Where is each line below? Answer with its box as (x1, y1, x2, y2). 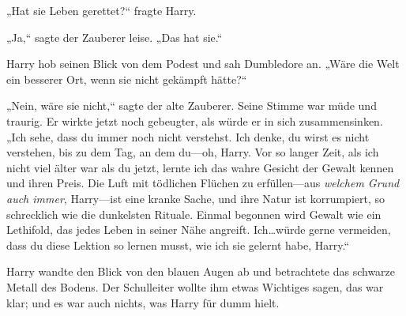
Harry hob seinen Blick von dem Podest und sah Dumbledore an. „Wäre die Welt (6, 55, 400, 72)
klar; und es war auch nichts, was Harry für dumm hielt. (6, 294, 280, 310)
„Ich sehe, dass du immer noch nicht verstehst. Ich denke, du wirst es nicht (6, 128, 370, 145)
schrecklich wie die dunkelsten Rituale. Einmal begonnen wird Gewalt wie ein (6, 205, 382, 222)
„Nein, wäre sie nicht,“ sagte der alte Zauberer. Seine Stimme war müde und (6, 97, 377, 114)
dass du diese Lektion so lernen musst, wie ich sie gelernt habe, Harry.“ (6, 236, 350, 253)
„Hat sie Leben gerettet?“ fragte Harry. (6, 2, 197, 18)
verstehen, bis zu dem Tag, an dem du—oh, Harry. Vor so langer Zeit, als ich (6, 144, 379, 160)
